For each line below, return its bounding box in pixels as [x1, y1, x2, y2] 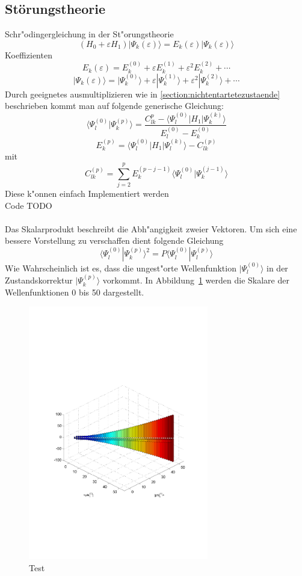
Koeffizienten [5, 48, 52, 61]
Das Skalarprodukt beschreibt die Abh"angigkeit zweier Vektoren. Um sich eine [5, 222, 297, 235]
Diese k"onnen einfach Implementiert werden [5, 187, 169, 200]
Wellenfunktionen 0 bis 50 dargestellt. [5, 285, 144, 298]
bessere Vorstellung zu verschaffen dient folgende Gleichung [5, 234, 224, 247]
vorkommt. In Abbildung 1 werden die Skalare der [102, 274, 289, 286]
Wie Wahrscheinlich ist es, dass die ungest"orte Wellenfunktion [5, 261, 236, 274]
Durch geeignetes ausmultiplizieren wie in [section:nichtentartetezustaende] [5, 87, 280, 100]
